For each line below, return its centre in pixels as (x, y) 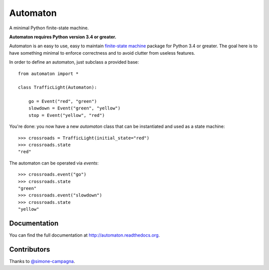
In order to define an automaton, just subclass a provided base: (74, 62)
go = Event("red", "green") (63, 101)
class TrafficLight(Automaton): (58, 88)
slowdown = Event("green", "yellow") (74, 108)
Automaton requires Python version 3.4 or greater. (63, 37)
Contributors (30, 249)
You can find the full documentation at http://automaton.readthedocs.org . (84, 235)
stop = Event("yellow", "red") (67, 115)
